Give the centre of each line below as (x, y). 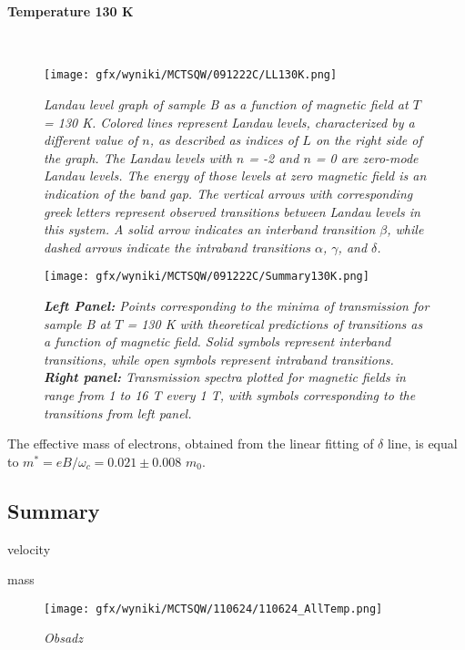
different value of (91, 140)
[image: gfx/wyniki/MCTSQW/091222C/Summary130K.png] (207, 277)
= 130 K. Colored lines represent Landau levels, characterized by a (229, 122)
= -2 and (274, 157)
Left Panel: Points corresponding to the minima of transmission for (237, 306)
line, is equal (422, 444)
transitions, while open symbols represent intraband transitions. (219, 359)
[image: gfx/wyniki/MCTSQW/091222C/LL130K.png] (191, 75)
